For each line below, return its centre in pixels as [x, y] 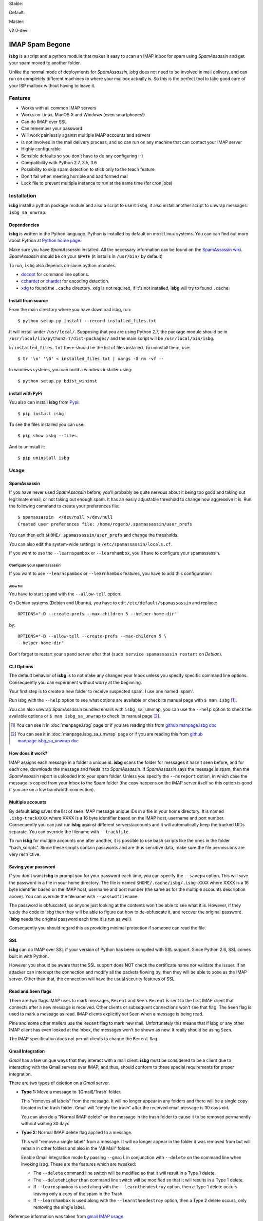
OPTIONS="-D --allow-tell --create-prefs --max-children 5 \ [92, 636]
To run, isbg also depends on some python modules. [63, 265]
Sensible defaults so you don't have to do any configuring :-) [82, 156]
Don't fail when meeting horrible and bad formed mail [75, 176]
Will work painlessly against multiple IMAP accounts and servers [86, 135]
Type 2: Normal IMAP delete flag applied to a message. [77, 1133]
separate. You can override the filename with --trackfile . [69, 832]
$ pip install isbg [41, 413]
